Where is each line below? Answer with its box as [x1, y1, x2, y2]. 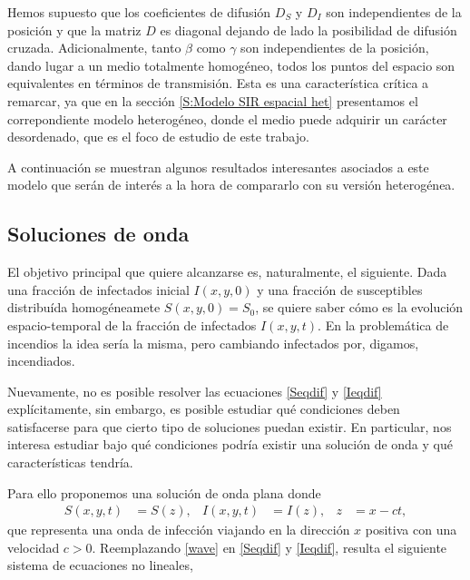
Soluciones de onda [7, 220, 190, 248]
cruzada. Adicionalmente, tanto [7, 38, 181, 57]
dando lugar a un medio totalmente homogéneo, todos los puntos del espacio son [7, 55, 455, 74]
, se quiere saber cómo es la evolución [255, 298, 464, 317]
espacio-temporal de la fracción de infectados [7, 315, 257, 334]
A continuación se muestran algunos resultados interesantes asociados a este [7, 157, 429, 176]
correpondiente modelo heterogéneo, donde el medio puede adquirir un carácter [7, 109, 447, 128]
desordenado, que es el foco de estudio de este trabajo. [7, 127, 309, 146]
